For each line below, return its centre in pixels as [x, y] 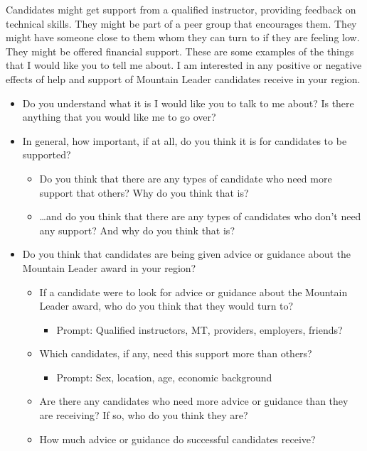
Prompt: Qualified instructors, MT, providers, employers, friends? [200, 329]
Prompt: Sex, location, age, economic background [164, 377]
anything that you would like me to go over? [119, 117]
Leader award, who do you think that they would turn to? [166, 306]
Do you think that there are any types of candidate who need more [186, 178]
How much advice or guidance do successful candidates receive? [177, 439]
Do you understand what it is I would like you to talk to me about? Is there [188, 103]
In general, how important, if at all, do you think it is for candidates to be [185, 140]
